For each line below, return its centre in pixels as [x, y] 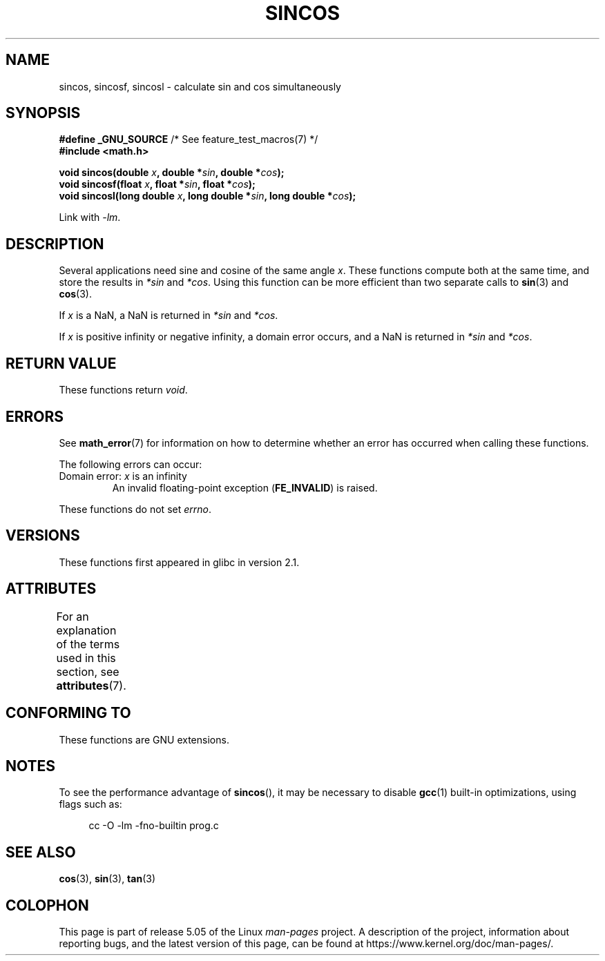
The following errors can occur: [131, 464]
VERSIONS [43, 536]
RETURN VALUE [61, 363]
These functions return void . [123, 390]
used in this [86, 658]
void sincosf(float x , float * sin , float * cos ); [157, 184]
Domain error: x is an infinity [123, 476]
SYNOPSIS [43, 113]
